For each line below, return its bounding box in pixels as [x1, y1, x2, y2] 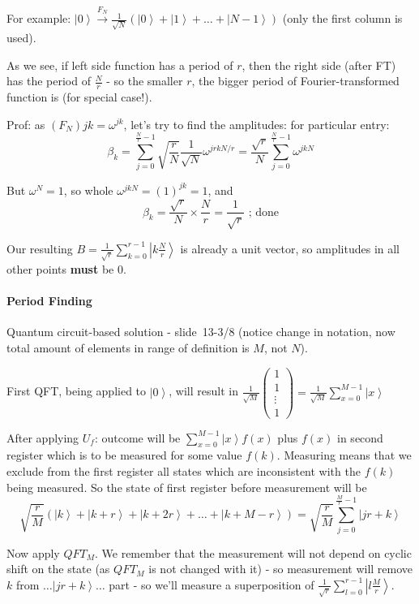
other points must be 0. [6, 260, 126, 277]
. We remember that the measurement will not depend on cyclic [94, 544, 412, 561]
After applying [6, 429, 79, 446]
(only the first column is [282, 10, 403, 27]
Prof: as [6, 115, 45, 132]
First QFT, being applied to [6, 382, 147, 399]
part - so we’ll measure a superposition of [109, 576, 314, 593]
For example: [6, 10, 71, 27]
